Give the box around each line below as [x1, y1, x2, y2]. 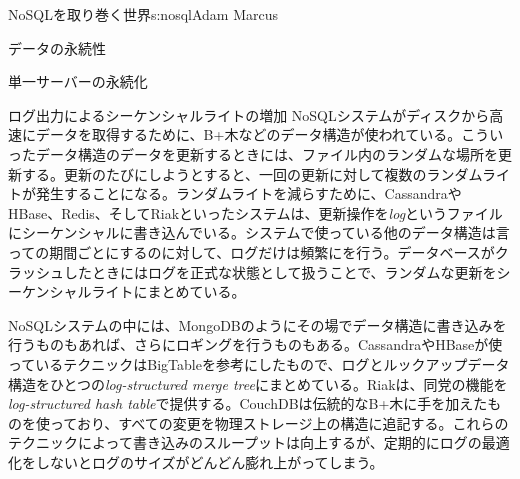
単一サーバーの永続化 [8, 71, 148, 92]
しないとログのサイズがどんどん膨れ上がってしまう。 [35, 451, 384, 472]
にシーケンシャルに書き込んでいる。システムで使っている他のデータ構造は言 [8, 222, 510, 243]
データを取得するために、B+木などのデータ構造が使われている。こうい [35, 124, 504, 145]
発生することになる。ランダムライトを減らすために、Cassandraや [35, 183, 462, 204]
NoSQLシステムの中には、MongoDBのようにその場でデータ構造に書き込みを [8, 314, 507, 335]
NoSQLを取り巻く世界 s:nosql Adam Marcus [8, 4, 278, 24]
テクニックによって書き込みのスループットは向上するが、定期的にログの [8, 432, 482, 453]
